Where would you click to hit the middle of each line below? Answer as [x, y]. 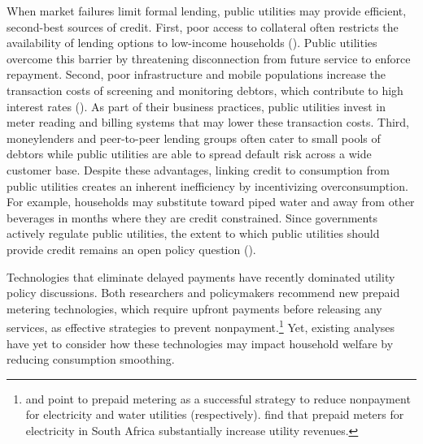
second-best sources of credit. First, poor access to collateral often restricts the [203, 26]
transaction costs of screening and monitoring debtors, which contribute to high [205, 90]
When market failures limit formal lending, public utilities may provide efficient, [207, 11]
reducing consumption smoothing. [91, 359]
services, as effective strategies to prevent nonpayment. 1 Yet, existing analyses [201, 326]
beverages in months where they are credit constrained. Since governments [192, 217]
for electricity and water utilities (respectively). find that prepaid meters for [215, 414]
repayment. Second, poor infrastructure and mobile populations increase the [196, 74]
